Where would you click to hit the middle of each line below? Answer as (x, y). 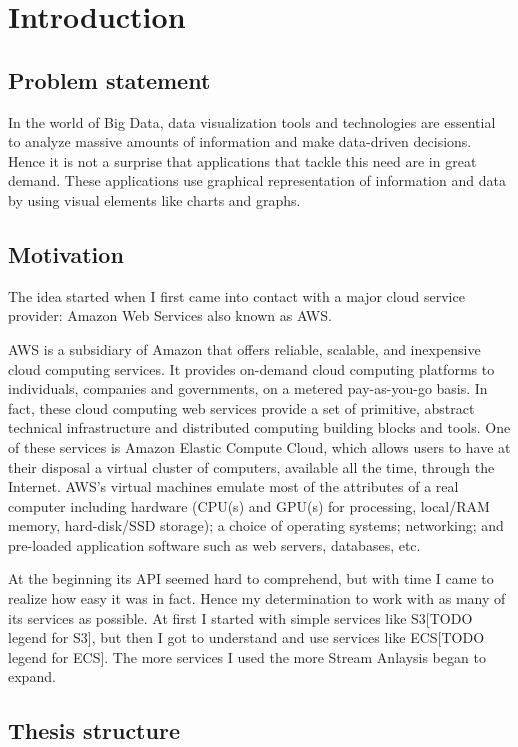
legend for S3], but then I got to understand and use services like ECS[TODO (246, 637)
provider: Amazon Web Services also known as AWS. (170, 315)
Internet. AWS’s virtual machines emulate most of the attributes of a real (233, 486)
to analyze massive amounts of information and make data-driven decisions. (240, 141)
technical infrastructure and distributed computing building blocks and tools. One (259, 427)
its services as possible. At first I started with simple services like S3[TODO (240, 617)
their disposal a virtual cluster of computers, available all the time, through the (251, 466)
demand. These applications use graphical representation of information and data (257, 180)
